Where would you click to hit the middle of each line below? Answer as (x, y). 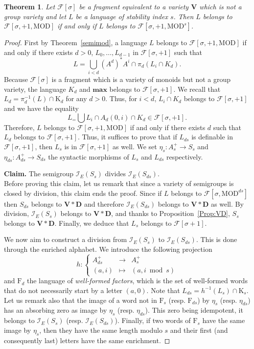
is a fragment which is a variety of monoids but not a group (141, 79)
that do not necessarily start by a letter (63, 290)
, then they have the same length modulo (101, 330)
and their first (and (199, 330)
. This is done (217, 239)
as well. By (227, 203)
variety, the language (35, 89)
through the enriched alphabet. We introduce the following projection (108, 249)
